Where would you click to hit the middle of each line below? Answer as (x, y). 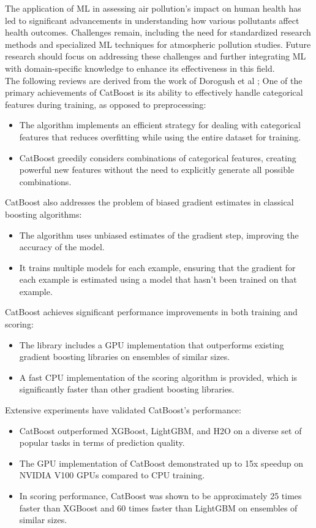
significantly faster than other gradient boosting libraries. (127, 389)
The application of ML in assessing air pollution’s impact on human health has (153, 8)
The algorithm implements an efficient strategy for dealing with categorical (160, 125)
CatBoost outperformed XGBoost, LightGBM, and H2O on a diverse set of (160, 430)
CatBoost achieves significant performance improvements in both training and (151, 312)
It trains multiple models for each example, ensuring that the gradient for (157, 267)
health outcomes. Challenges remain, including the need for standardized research (158, 32)
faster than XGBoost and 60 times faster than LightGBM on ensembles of (158, 507)
